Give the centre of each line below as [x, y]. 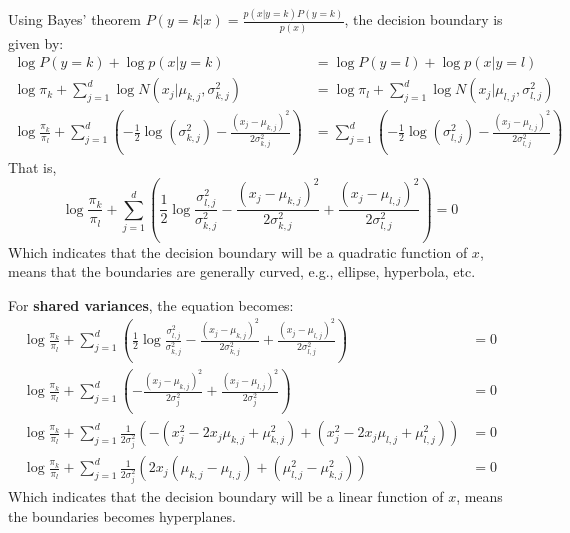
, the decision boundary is [423, 19]
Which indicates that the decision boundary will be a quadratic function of [238, 251]
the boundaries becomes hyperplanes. [122, 515]
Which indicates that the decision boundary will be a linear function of [226, 495]
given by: [36, 42]
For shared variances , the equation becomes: [151, 304]
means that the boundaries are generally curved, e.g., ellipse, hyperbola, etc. [242, 271]
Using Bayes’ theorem [74, 19]
